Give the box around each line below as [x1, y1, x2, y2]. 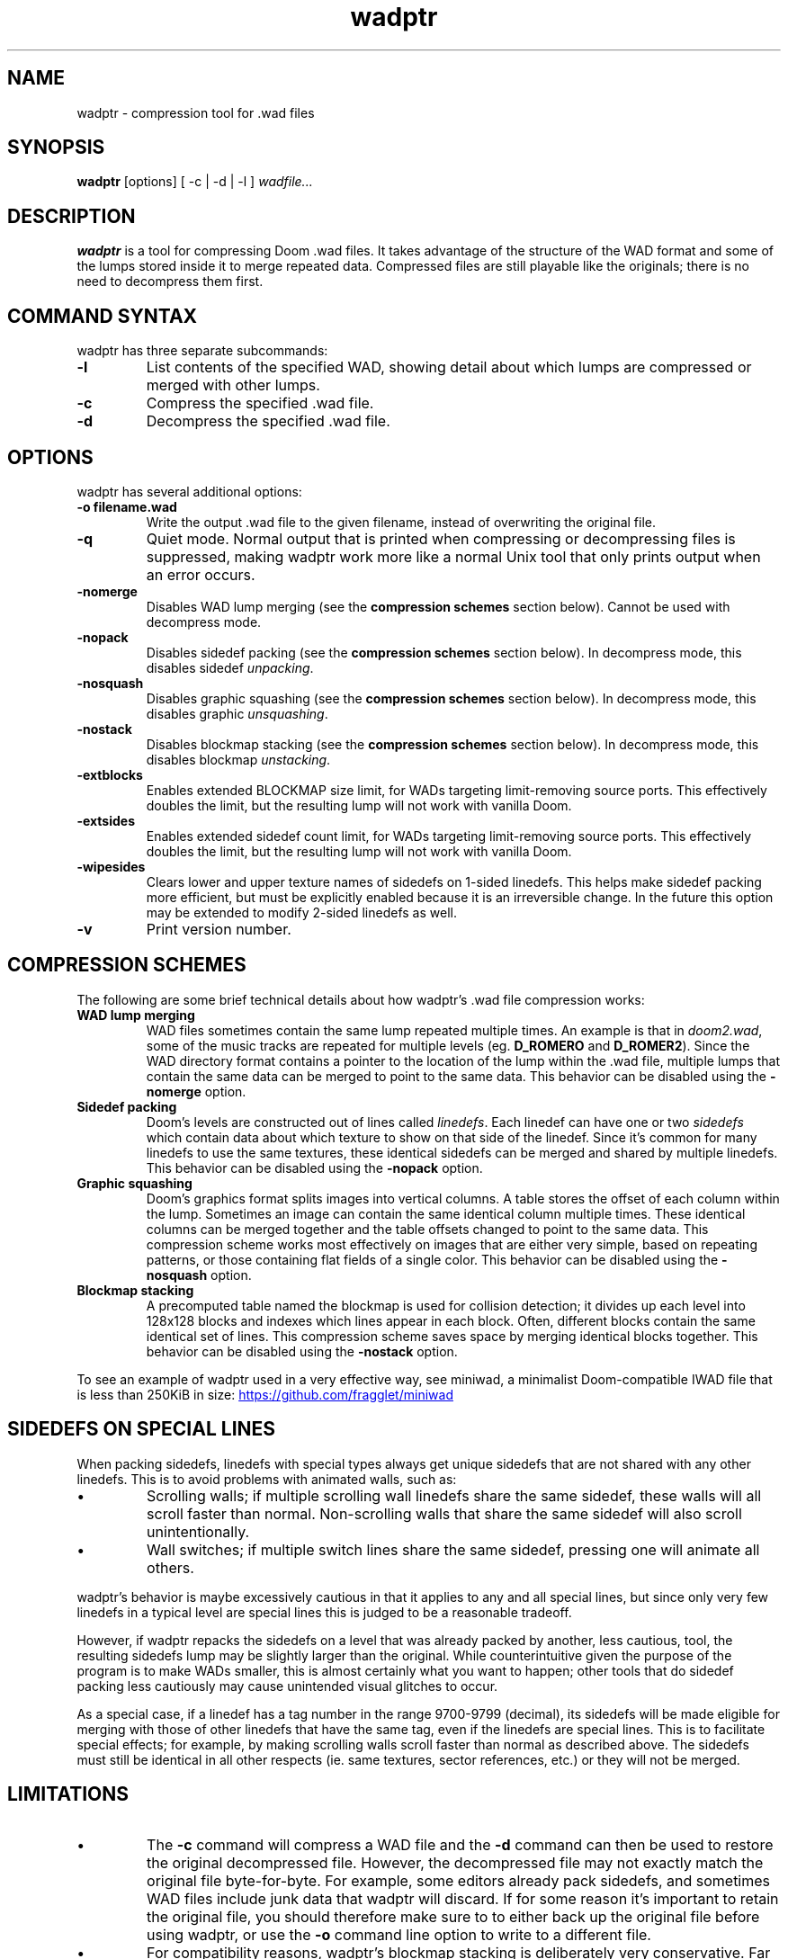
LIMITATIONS [7, 1783, 130, 1806]
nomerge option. [146, 1083, 246, 1099]
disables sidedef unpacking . [146, 659, 314, 675]
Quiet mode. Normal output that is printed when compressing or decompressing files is [146, 529, 736, 548]
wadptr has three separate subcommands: [76, 343, 328, 359]
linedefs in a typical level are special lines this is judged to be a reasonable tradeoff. [76, 1604, 572, 1620]
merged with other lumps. [146, 376, 320, 395]
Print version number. [146, 919, 291, 938]
